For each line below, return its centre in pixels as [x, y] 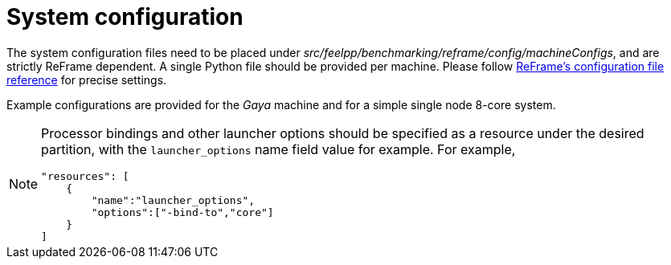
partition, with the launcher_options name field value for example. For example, [278, 149]
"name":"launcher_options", [173, 200]
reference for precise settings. [87, 79]
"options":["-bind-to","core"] [182, 212]
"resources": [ [85, 176]
